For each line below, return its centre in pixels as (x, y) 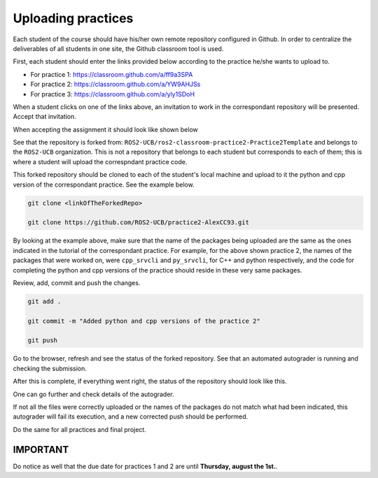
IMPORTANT (41, 450)
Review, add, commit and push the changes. (77, 282)
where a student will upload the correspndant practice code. (100, 161)
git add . (44, 301)
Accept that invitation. (45, 117)
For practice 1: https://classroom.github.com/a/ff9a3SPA (112, 74)
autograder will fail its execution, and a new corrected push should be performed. (131, 417)
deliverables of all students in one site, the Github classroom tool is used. (118, 48)
